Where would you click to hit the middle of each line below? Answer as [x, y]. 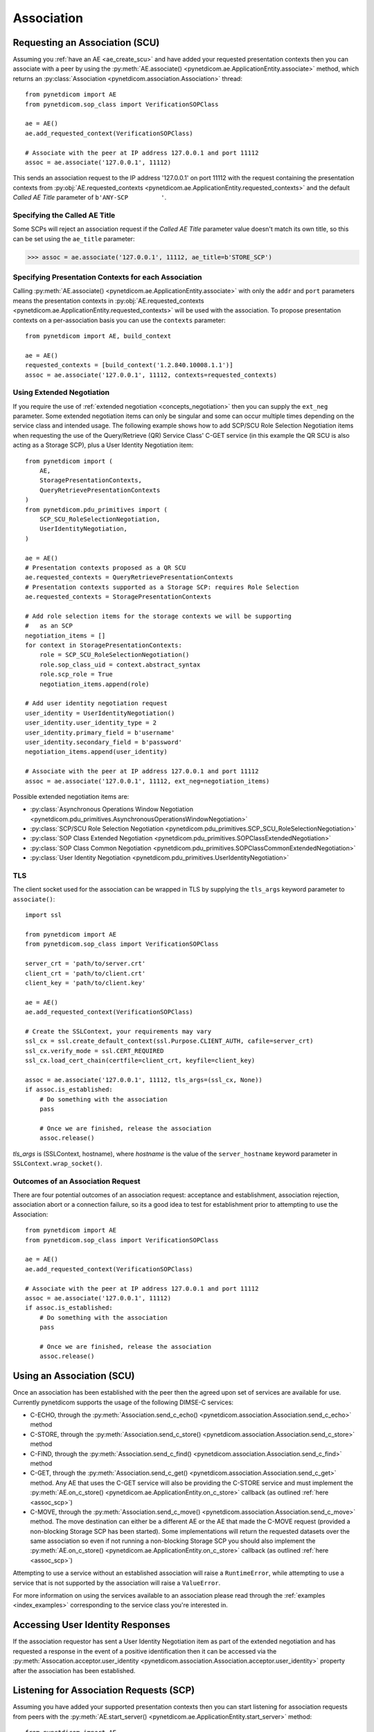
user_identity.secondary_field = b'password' [104, 742]
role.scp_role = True [76, 674]
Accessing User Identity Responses [92, 1625]
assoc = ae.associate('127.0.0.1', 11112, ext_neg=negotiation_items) [148, 781]
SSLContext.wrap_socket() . [58, 1163]
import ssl [44, 915]
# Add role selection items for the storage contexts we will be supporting [159, 616]
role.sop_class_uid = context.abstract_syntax [120, 664]
